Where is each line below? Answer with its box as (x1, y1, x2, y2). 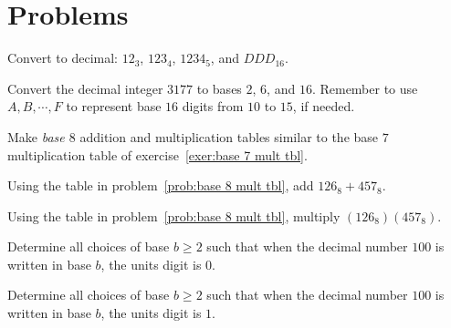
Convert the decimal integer (7, 78, 163, 97)
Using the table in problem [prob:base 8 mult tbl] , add (7, 176, 314, 195)
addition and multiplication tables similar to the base (79, 127, 379, 146)
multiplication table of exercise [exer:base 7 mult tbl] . (7, 145, 308, 164)
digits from (182, 97, 244, 116)
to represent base (66, 97, 162, 116)
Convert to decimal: (7, 48, 118, 67)
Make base (7, 127, 65, 146)
